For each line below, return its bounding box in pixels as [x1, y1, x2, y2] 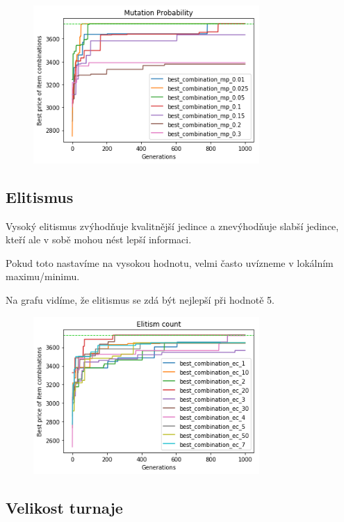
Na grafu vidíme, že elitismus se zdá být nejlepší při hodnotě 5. [6, 292, 275, 307]
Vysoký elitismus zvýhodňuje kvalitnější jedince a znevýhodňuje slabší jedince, [6, 218, 339, 233]
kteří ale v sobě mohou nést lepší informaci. [6, 232, 192, 247]
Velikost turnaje [6, 497, 123, 519]
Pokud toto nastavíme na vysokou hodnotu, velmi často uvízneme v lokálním [6, 255, 334, 270]
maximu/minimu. [6, 269, 80, 284]
